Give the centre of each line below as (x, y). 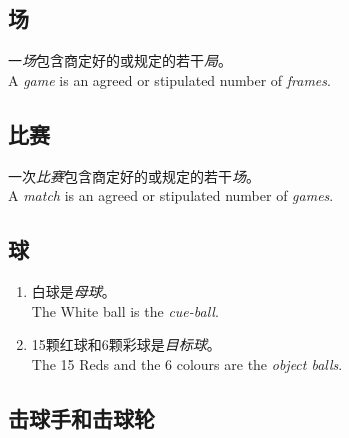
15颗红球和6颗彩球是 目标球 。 (126, 344)
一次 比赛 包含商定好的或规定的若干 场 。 (134, 175)
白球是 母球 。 (73, 290)
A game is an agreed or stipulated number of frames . (169, 79)
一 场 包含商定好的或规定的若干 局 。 (120, 60)
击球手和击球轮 (81, 417)
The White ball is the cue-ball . (125, 310)
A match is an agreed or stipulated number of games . (171, 195)
